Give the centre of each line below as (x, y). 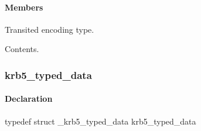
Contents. (22, 49)
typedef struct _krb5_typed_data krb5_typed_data (100, 121)
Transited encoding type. (50, 29)
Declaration (29, 99)
